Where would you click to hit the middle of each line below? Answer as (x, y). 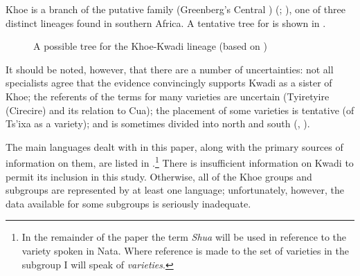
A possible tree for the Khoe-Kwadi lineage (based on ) (150, 46)
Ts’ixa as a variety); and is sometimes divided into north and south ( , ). (158, 123)
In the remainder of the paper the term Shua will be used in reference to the (184, 237)
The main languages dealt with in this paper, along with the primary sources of (174, 146)
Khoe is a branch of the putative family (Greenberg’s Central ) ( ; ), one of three (175, 9)
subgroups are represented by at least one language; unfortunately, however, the (175, 190)
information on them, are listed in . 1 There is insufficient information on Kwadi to (180, 162)
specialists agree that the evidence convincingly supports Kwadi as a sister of (169, 83)
